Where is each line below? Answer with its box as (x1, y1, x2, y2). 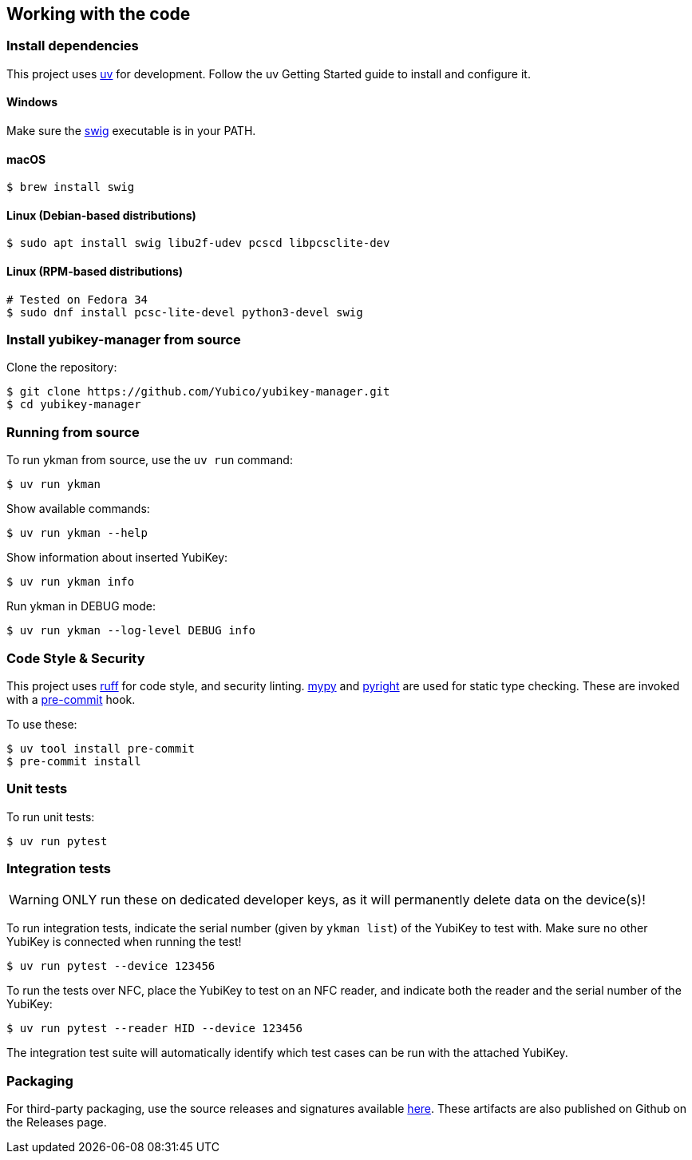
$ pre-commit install (6, 754, 141, 768)
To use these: (6, 717, 77, 731)
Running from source (6, 423, 140, 440)
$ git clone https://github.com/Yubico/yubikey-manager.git (6, 385, 390, 399)
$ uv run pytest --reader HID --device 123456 (6, 1022, 303, 1035)
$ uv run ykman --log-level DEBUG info (6, 624, 255, 638)
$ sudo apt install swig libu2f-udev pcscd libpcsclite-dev (6, 236, 390, 250)
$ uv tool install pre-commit (6, 741, 196, 755)
